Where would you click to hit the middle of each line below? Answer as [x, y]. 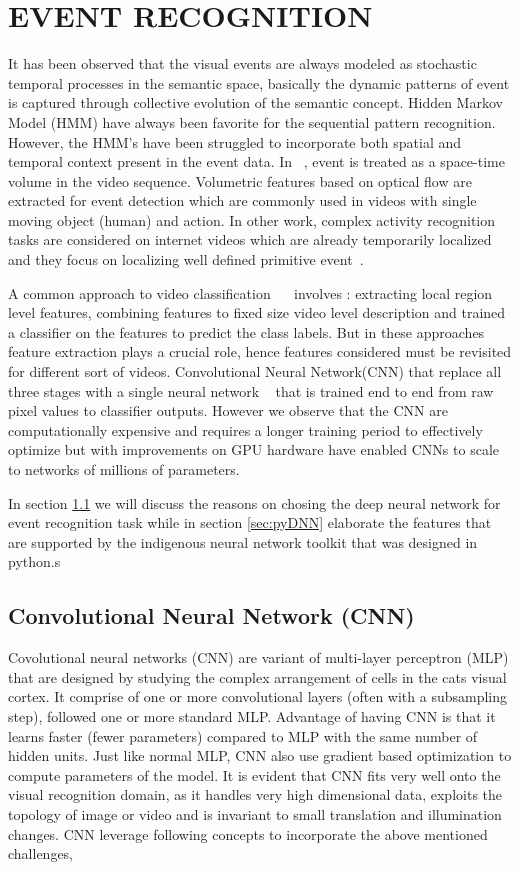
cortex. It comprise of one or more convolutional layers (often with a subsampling [258, 696]
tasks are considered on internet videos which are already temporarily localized [250, 239]
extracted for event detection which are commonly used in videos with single [242, 200]
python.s [34, 561]
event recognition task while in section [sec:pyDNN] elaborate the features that [250, 522]
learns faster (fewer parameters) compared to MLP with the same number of [243, 735]
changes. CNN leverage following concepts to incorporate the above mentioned [248, 833]
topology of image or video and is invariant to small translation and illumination [255, 813]
